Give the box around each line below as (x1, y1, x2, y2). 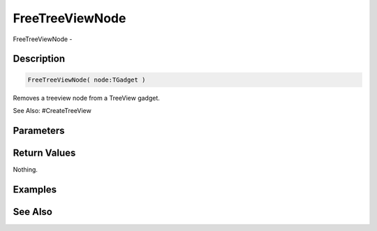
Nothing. (13, 165, 38, 174)
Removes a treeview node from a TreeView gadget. (13, 94, 161, 102)
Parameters (13, 124, 65, 136)
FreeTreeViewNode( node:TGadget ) (27, 75, 146, 84)
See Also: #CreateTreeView (13, 106, 92, 114)
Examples (13, 184, 57, 195)
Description (13, 53, 66, 65)
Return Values (13, 147, 76, 158)
